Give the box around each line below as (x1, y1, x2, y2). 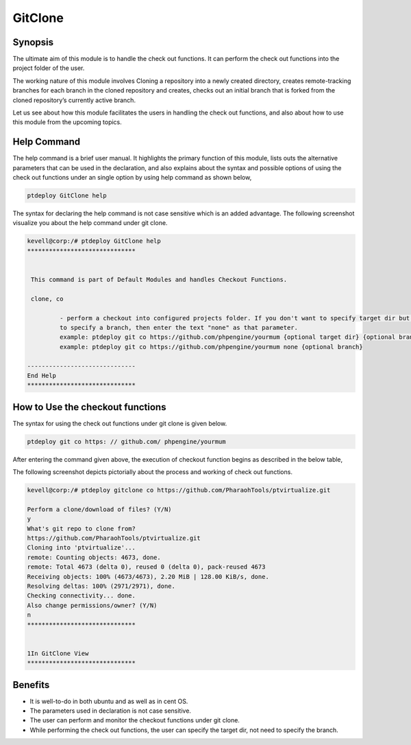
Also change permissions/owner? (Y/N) (27, 601, 158, 609)
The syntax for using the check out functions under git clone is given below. (12, 419, 227, 427)
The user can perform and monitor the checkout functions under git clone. (29, 716, 240, 724)
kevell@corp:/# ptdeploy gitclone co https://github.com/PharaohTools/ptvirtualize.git (27, 486, 331, 494)
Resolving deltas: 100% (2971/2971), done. (27, 582, 176, 590)
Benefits (12, 679, 50, 691)
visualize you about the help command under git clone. (12, 219, 168, 227)
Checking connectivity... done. (27, 592, 136, 600)
